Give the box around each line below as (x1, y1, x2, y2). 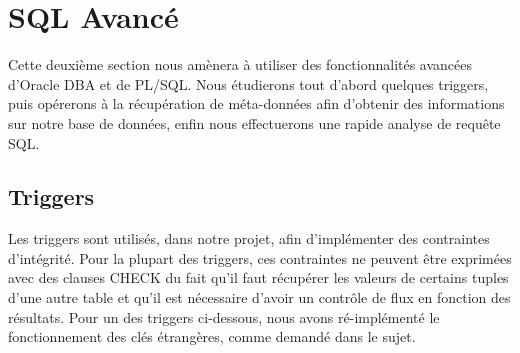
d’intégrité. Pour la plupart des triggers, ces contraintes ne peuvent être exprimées (8, 247, 512, 268)
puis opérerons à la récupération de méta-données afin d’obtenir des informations (8, 93, 505, 114)
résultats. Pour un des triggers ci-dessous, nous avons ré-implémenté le (8, 306, 440, 327)
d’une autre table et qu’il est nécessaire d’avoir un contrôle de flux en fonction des (8, 287, 511, 308)
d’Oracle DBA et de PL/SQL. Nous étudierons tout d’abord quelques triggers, (8, 73, 489, 94)
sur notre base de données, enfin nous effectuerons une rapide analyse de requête (8, 112, 501, 133)
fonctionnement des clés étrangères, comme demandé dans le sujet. (8, 326, 416, 347)
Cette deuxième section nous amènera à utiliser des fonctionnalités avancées (8, 54, 473, 75)
